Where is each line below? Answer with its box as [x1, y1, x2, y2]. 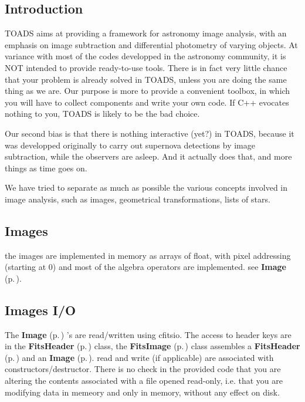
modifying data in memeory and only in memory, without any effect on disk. [5, 386, 280, 398]
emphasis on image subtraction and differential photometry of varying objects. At [5, 38, 298, 50]
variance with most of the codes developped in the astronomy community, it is [5, 50, 286, 62]
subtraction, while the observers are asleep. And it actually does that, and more [5, 150, 292, 163]
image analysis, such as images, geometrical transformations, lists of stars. [5, 192, 270, 205]
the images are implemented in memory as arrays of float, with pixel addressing [5, 249, 291, 261]
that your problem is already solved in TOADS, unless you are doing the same [5, 73, 287, 85]
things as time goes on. [5, 161, 87, 174]
